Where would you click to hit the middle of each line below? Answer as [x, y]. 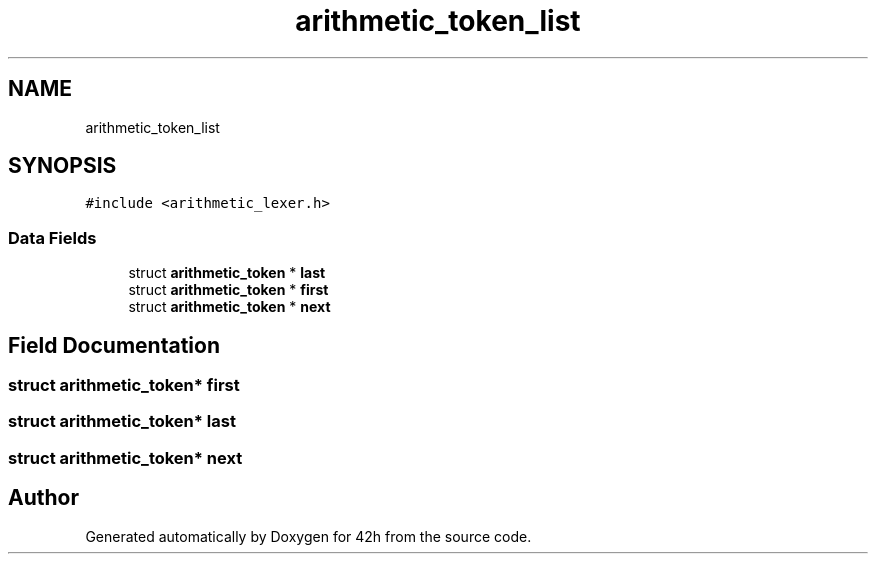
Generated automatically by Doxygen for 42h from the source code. [308, 536]
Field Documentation [114, 345]
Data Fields [52, 237]
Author [43, 498]
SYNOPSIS [62, 166]
